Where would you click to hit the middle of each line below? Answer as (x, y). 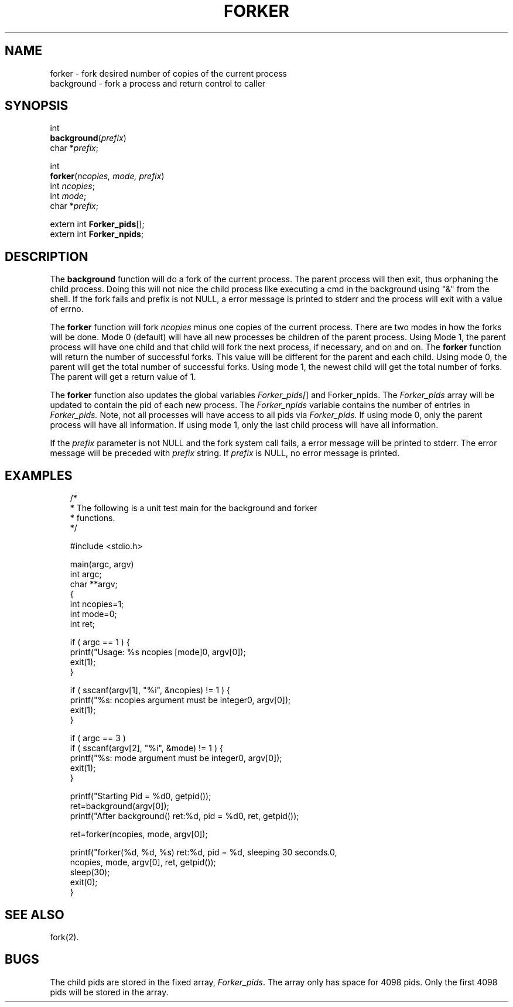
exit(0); (84, 882)
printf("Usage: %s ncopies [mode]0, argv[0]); (158, 652)
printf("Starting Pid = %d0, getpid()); (141, 796)
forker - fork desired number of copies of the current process (168, 73)
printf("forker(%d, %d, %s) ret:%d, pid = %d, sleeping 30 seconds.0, (204, 852)
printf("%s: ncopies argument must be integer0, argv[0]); (180, 700)
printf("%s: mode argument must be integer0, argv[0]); (176, 758)
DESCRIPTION (47, 256)
